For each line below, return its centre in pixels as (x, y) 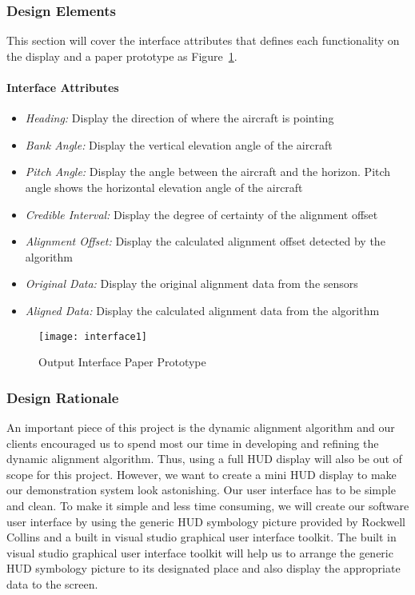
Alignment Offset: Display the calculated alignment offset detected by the (205, 241)
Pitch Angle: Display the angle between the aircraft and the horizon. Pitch (208, 172)
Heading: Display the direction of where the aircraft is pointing (180, 118)
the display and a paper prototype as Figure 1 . (122, 56)
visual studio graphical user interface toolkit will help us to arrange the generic (200, 552)
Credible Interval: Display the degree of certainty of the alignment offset (202, 214)
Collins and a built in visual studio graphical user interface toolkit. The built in (202, 537)
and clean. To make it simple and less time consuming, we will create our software (208, 505)
